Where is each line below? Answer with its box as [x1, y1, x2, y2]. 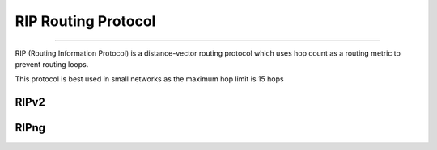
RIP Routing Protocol [15, 12, 156, 30]
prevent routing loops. [15, 59, 89, 69]
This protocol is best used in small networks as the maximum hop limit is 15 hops [15, 74, 284, 84]
